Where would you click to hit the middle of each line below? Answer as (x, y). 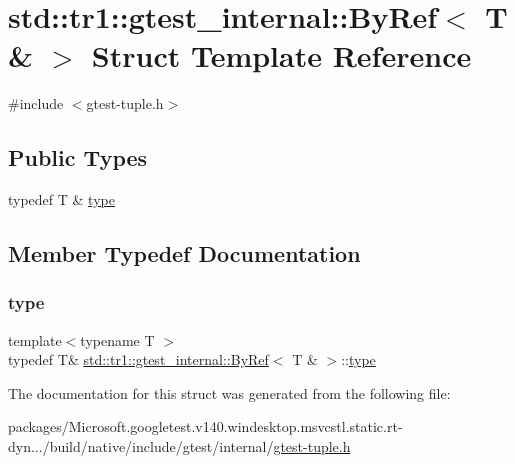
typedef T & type (61, 199)
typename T (117, 339)
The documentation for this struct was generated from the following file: (229, 392)
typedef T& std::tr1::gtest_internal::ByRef (138, 359)
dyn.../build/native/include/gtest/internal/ (141, 446)
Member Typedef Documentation (184, 253)
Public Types (78, 157)
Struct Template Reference (281, 55)
